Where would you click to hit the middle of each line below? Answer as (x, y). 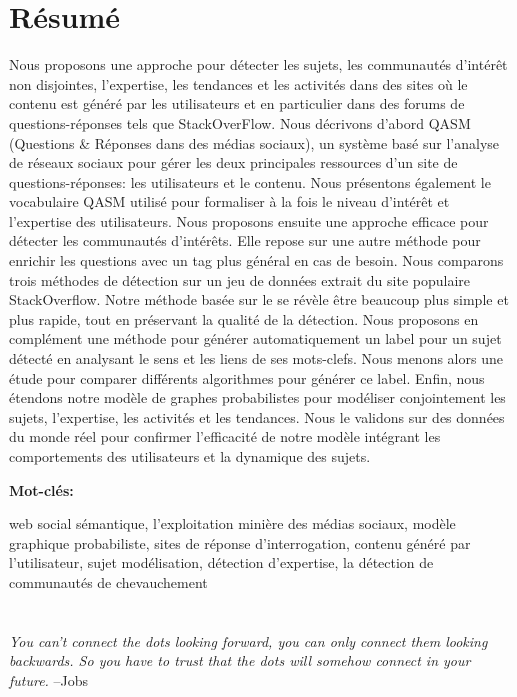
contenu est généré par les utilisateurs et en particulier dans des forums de (237, 103)
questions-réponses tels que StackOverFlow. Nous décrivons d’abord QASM (240, 122)
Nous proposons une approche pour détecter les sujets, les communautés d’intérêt (258, 64)
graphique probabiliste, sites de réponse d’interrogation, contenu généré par (240, 542)
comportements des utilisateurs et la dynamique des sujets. (190, 456)
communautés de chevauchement (108, 581)
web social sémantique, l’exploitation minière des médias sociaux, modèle (232, 523)
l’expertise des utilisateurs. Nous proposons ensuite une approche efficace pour (249, 220)
